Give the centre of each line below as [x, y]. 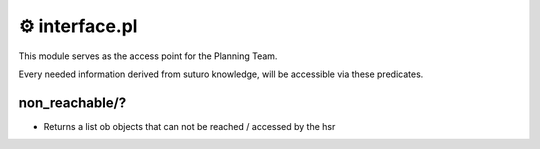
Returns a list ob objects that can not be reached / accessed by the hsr [189, 126]
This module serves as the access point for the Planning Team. [148, 56]
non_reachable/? [72, 102]
